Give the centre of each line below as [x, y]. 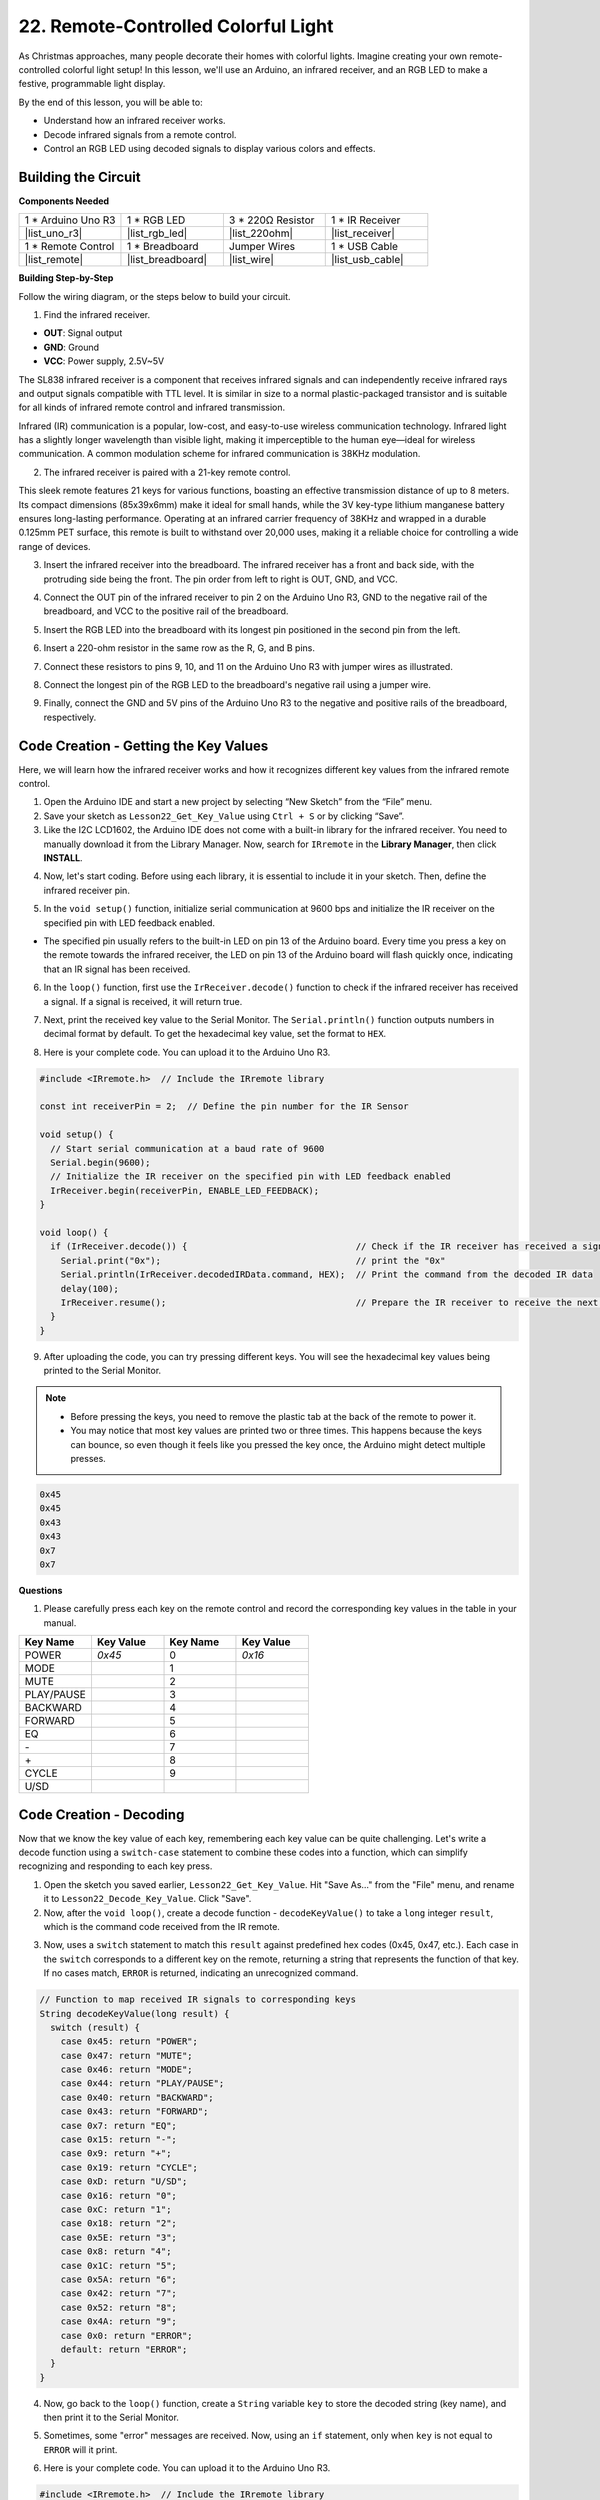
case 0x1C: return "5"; [118, 2265]
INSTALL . [63, 857]
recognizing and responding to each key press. [115, 1866]
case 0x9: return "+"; [116, 2153]
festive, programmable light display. [92, 84]
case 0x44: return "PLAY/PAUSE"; [142, 2083]
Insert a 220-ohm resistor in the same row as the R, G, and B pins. [179, 648]
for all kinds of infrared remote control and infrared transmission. [152, 407]
